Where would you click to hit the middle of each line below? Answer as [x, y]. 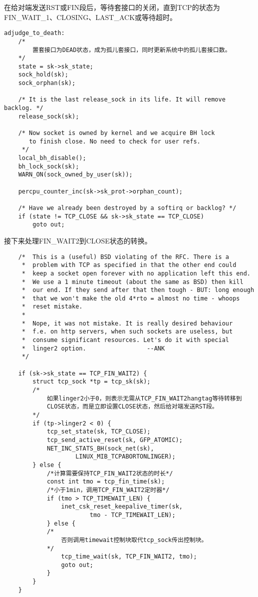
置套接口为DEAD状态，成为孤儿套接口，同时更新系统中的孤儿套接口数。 [132, 50]
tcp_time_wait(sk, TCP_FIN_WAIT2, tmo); [129, 557]
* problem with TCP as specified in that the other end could [129, 265]
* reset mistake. [52, 307]
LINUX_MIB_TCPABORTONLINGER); [126, 457]
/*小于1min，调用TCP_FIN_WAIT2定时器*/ [108, 490]
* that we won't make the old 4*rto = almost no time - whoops [131, 298]
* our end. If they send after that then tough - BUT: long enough [138, 290]
